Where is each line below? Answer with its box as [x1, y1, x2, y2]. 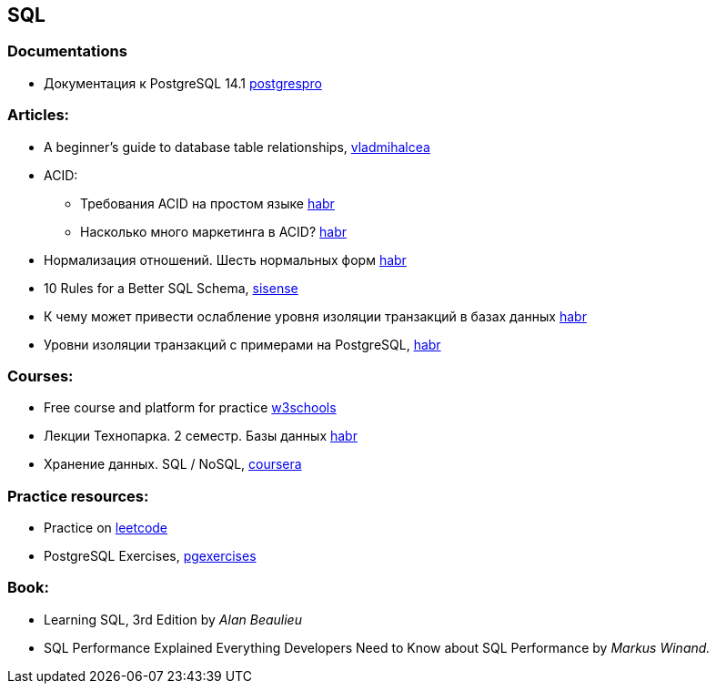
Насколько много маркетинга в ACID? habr [80, 223, 348, 239]
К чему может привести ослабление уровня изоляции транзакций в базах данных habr [44, 308, 587, 324]
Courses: [7, 366, 74, 385]
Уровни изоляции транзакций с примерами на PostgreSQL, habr [44, 336, 441, 352]
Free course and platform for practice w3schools [44, 400, 337, 416]
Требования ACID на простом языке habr [80, 195, 335, 211]
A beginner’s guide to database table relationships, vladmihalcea [44, 138, 430, 155]
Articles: [7, 106, 70, 125]
